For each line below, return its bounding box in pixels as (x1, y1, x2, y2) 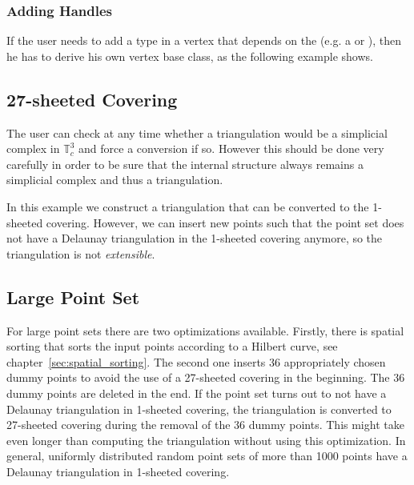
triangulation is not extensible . (6, 245, 155, 262)
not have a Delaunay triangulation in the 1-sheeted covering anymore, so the (6, 230, 383, 247)
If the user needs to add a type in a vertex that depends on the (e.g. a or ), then (6, 32, 402, 49)
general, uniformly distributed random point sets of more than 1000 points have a (6, 447, 408, 464)
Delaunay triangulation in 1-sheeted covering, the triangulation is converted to (6, 400, 392, 417)
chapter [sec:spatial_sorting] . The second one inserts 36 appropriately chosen (6, 353, 386, 370)
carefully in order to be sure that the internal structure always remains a (6, 155, 364, 172)
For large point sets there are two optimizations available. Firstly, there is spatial (6, 322, 404, 339)
